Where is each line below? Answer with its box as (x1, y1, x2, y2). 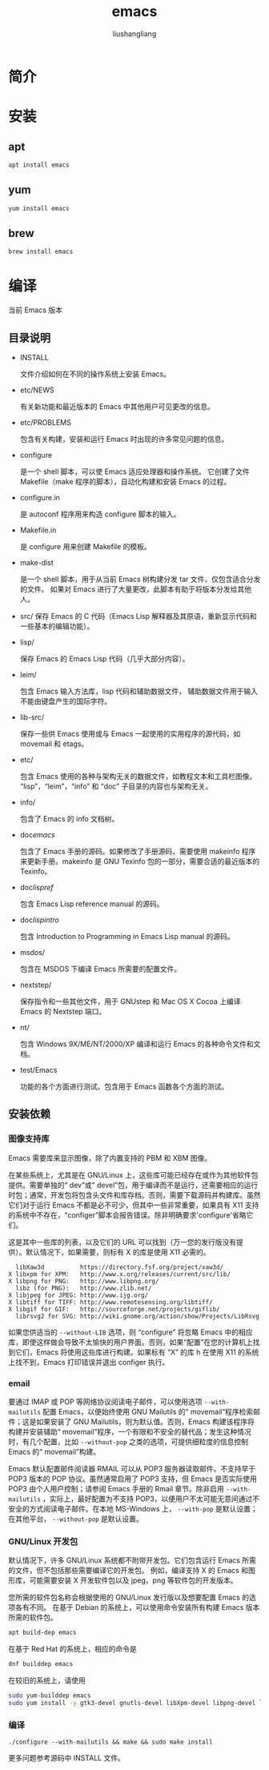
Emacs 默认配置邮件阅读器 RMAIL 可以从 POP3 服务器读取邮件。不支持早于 (8, 1463, 256, 1473)
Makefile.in (19, 525, 57, 535)
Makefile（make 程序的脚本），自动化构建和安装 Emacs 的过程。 (19, 476, 231, 486)
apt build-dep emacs (8, 1628, 78, 1637)
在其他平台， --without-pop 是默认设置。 (8, 1514, 143, 1523)
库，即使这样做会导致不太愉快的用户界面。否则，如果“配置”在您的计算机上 (8, 1337, 254, 1347)
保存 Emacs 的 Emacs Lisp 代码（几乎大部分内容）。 (19, 653, 190, 663)
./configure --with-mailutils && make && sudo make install (8, 1738, 214, 1747)
